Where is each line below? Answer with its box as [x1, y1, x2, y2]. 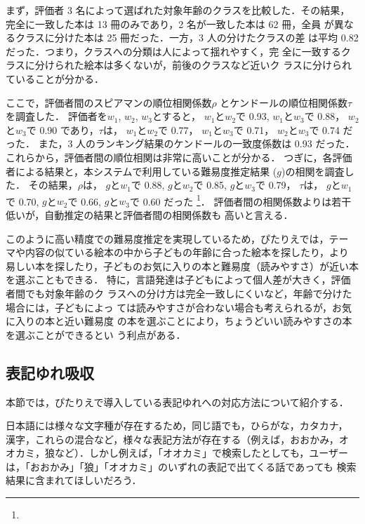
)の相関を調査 [281, 163, 345, 178]
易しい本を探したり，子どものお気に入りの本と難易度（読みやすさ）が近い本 [6, 258, 359, 273]
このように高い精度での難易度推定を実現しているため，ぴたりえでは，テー [6, 231, 349, 246]
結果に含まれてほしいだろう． [6, 473, 142, 488]
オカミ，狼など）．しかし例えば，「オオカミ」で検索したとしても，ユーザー [6, 445, 349, 460]
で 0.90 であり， [26, 122, 99, 137]
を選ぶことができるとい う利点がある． [6, 327, 186, 342]
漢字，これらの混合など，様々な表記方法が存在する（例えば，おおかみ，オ [6, 431, 349, 446]
